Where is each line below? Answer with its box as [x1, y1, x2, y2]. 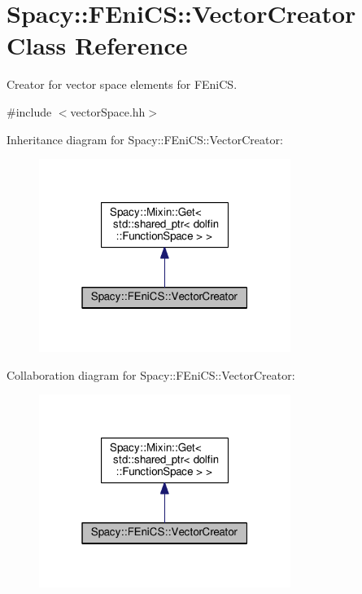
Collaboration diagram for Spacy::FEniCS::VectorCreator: [7, 366, 295, 383]
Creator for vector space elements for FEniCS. [7, 76, 238, 93]
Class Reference [7, 29, 188, 62]
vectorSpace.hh [70, 103, 146, 120]
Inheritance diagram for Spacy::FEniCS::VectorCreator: [7, 130, 283, 147]
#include [7, 103, 52, 120]
